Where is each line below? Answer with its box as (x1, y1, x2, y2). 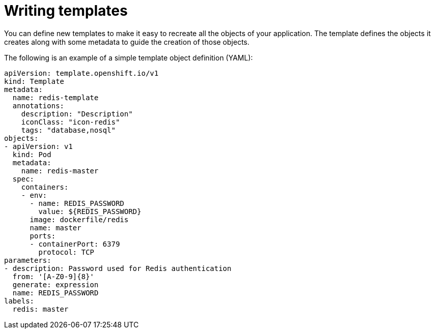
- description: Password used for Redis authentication (4, 264, 231, 273)
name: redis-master (21, 166, 99, 175)
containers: (21, 183, 69, 191)
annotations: (12, 101, 65, 110)
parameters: (4, 256, 51, 264)
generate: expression (12, 280, 99, 289)
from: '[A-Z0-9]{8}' (12, 272, 95, 281)
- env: (21, 191, 47, 199)
